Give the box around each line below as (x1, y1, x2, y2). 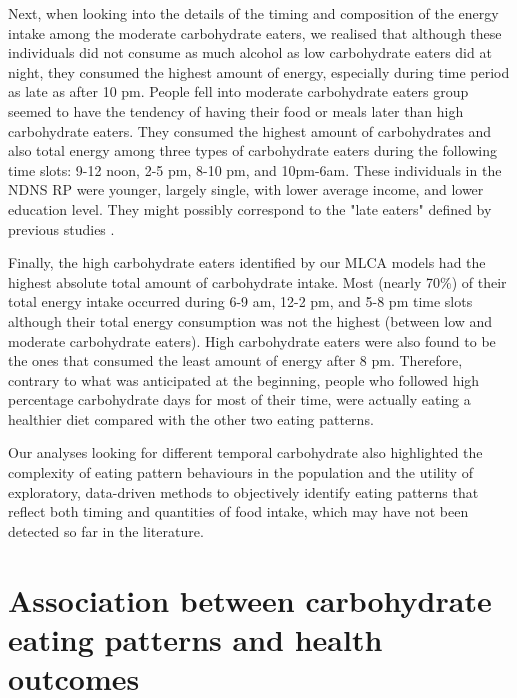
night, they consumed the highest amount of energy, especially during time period (8, 61, 510, 82)
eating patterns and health (8, 618, 383, 659)
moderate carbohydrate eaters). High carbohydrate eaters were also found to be (8, 330, 496, 351)
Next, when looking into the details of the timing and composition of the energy (8, 3, 499, 23)
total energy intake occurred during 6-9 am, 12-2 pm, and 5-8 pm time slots (8, 291, 473, 312)
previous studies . (8, 218, 115, 239)
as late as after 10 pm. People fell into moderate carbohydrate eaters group (8, 81, 469, 102)
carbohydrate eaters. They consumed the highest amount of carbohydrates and (8, 120, 492, 141)
